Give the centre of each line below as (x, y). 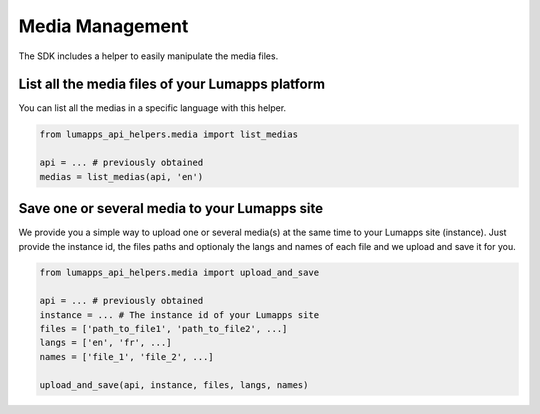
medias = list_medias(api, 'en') (121, 176)
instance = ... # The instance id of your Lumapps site (179, 314)
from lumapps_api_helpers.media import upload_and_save (179, 273)
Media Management (103, 26)
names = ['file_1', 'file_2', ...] (126, 356)
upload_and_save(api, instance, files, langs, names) (174, 384)
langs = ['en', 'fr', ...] (105, 343)
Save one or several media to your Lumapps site (171, 208)
